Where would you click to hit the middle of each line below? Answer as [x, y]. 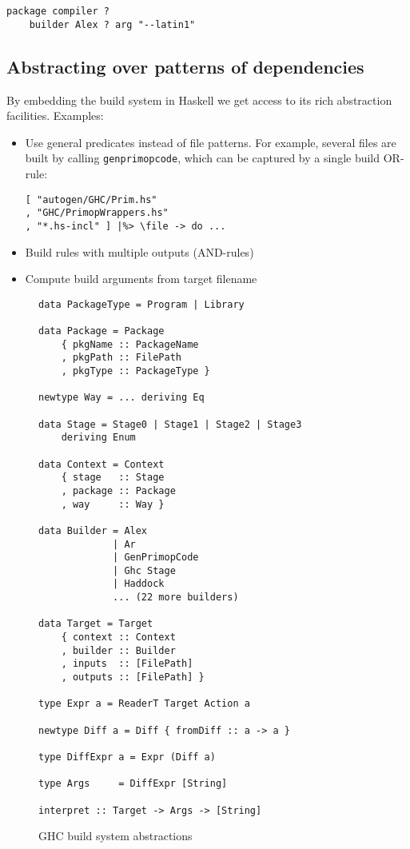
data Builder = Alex [93, 530]
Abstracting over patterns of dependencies [185, 66]
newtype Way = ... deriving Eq [121, 398]
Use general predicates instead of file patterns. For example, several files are [211, 142]
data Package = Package [102, 331]
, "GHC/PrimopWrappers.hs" [97, 213]
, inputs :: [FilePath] [127, 664]
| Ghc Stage [144, 570]
